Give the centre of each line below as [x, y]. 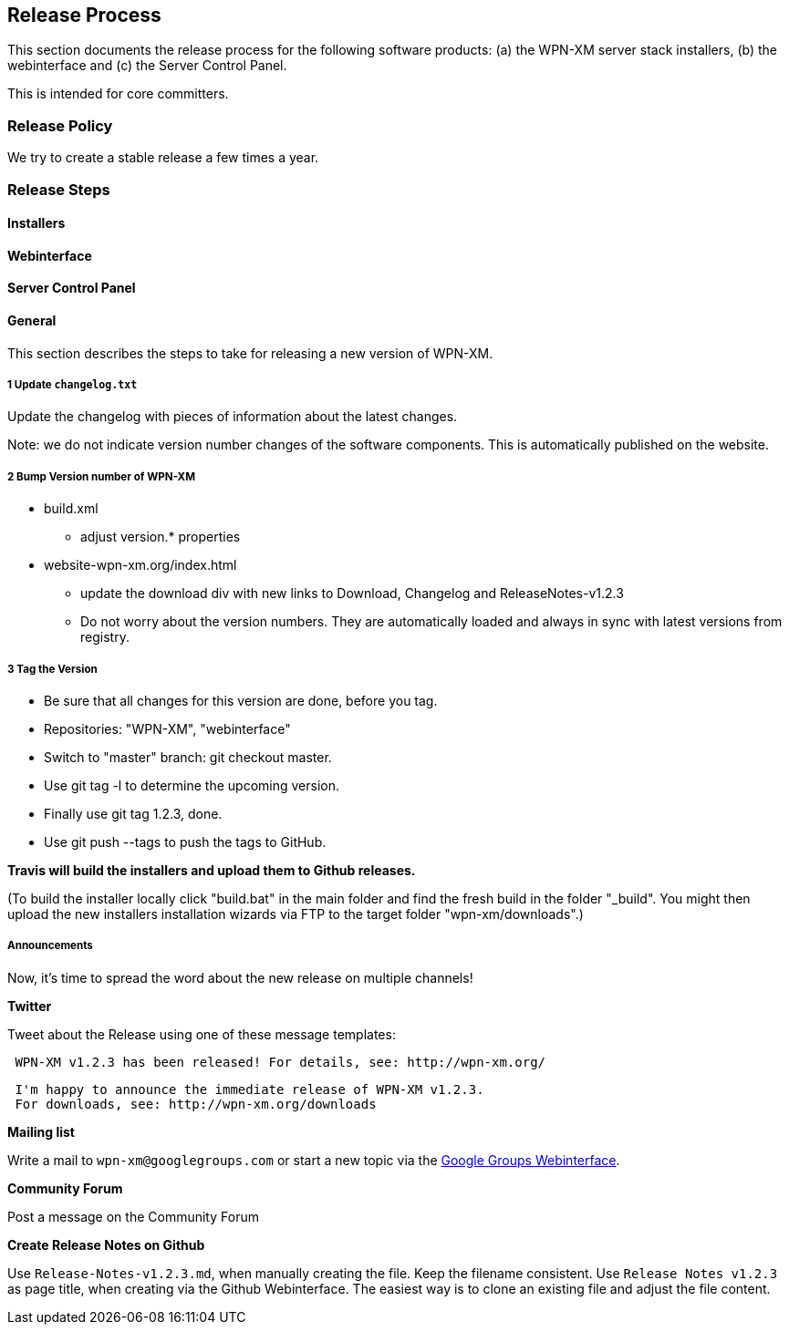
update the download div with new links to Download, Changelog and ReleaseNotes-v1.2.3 [352, 594]
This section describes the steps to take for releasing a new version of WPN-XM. [250, 353]
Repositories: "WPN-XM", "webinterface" [167, 728]
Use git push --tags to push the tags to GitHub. [185, 842]
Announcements [50, 946]
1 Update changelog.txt [73, 384]
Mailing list [41, 1131]
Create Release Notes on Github [106, 1244]
